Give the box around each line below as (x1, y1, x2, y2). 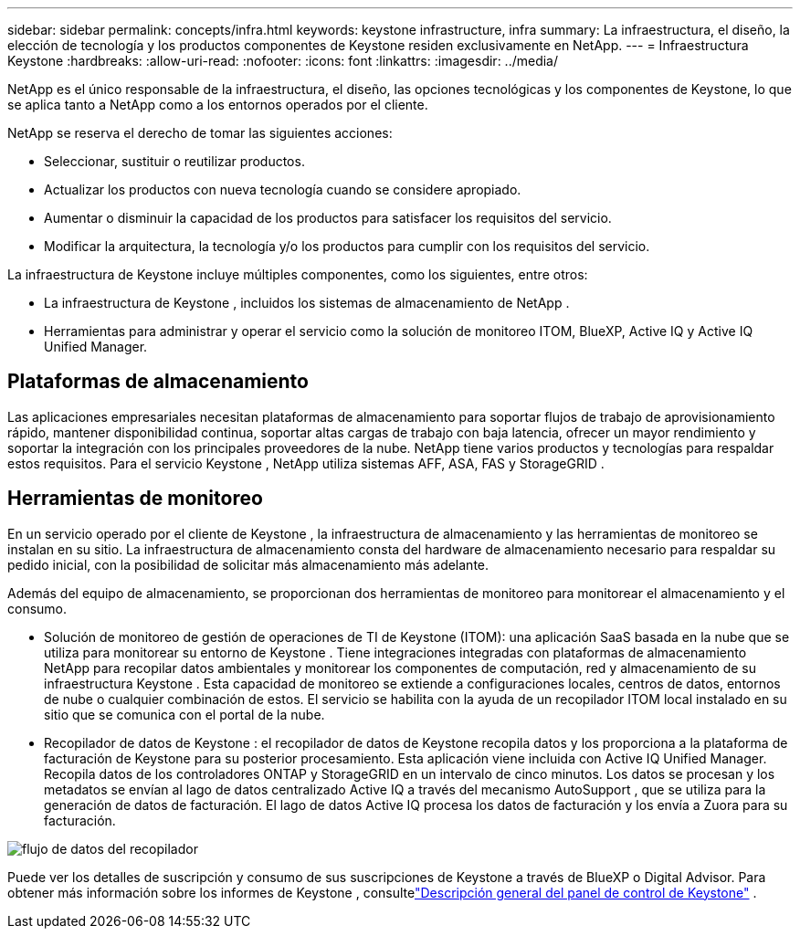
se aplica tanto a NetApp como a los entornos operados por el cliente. (7, 97, 428, 112)
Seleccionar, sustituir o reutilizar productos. (44, 153, 305, 169)
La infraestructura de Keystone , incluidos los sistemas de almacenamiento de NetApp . (44, 295, 570, 310)
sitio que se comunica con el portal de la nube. (44, 706, 325, 722)
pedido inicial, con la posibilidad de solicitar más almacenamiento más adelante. (7, 556, 489, 573)
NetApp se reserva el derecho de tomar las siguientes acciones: (7, 125, 393, 141)
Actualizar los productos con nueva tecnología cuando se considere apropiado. (44, 182, 521, 197)
